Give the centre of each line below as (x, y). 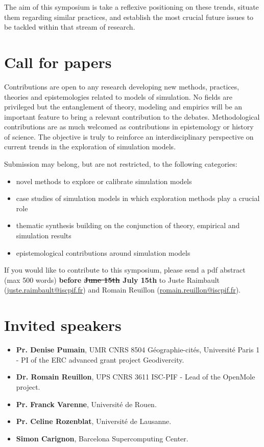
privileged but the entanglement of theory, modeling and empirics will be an (123, 107)
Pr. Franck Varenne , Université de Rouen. (86, 404)
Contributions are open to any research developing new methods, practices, (122, 86)
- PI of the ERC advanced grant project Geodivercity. (100, 359)
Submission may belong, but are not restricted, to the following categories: (121, 164)
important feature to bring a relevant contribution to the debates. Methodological (132, 116)
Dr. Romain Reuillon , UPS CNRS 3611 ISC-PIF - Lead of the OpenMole (136, 377)
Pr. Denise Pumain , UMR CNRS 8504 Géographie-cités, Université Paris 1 (138, 350)
